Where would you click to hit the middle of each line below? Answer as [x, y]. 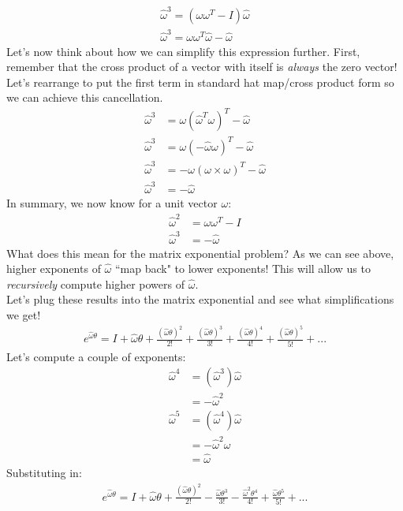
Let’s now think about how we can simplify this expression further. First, [183, 51]
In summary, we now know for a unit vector [112, 203]
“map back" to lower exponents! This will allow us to [243, 269]
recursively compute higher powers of [96, 283]
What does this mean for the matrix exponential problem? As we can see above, [200, 253]
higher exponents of [54, 269]
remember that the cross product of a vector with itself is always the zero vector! [202, 67]
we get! [24, 314]
